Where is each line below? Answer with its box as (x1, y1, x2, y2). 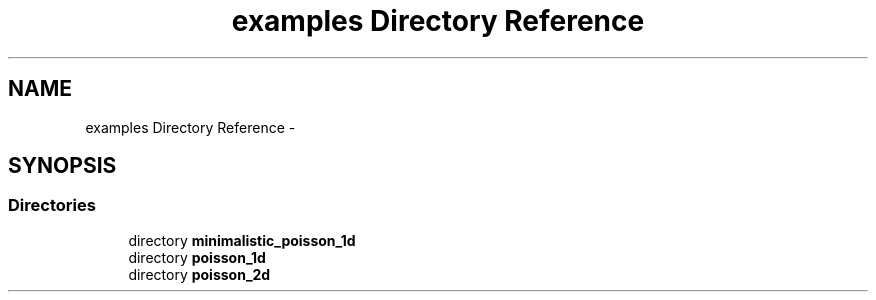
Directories (8, 195, 96, 216)
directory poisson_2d (128, 265, 271, 283)
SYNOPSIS (8, 153, 117, 179)
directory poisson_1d (128, 248, 266, 266)
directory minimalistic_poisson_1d (128, 231, 356, 249)
